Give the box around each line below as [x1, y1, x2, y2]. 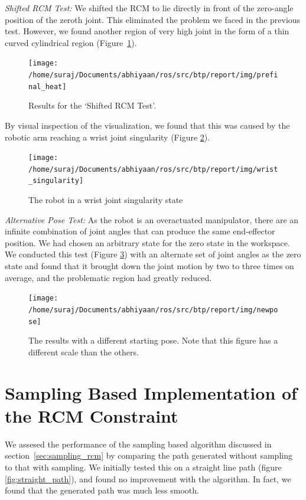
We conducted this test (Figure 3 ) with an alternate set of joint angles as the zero [5, 248, 301, 260]
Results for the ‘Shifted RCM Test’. [28, 99, 157, 112]
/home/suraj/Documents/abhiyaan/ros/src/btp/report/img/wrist [28, 165, 278, 174]
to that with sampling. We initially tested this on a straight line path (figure [5, 460, 282, 473]
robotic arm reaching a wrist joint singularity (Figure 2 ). [5, 130, 210, 143]
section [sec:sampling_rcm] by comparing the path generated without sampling [5, 449, 292, 462]
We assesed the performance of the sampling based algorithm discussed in [5, 437, 272, 450]
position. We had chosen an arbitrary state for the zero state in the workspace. [5, 236, 290, 249]
